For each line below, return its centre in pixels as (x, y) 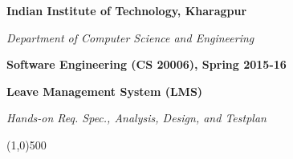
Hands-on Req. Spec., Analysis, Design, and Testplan (136, 118)
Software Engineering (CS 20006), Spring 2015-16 (146, 64)
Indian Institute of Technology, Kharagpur (127, 10)
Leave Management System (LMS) (105, 91)
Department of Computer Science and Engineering (130, 37)
